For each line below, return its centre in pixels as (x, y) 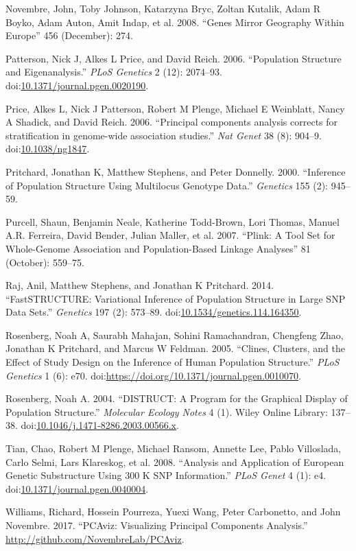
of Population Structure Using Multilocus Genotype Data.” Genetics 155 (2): (167, 185)
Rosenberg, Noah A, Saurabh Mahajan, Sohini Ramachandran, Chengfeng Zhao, (175, 335)
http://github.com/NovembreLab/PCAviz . (95, 538)
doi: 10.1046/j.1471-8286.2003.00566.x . (100, 425)
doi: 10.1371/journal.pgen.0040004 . (77, 488)
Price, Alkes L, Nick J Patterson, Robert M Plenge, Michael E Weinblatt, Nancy (175, 108)
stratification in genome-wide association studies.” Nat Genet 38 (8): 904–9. (164, 135)
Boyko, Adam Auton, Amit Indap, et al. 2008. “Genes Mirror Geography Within (175, 22)
